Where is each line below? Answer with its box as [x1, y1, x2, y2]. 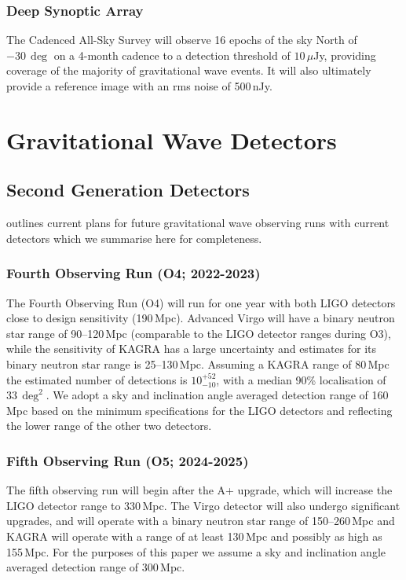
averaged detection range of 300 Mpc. [6, 559, 185, 575]
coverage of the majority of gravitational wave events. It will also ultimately [6, 62, 371, 79]
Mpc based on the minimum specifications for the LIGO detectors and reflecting [6, 402, 393, 418]
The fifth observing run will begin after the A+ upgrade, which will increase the [6, 482, 393, 498]
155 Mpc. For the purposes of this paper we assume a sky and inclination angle [6, 543, 386, 560]
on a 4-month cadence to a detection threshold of [53, 46, 291, 63]
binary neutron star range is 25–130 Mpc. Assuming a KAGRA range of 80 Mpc [6, 355, 390, 372]
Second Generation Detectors [6, 178, 250, 202]
